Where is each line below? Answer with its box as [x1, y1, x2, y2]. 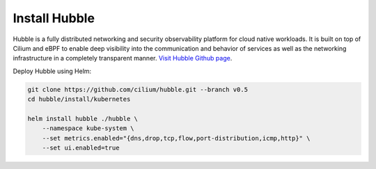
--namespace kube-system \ [42, 124, 135, 132]
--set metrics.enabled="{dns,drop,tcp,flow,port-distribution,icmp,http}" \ [42, 134, 311, 142]
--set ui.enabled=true [42, 144, 120, 152]
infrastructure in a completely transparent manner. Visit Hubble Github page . [13, 54, 233, 63]
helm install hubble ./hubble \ [27, 115, 139, 122]
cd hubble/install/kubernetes [27, 95, 131, 104]
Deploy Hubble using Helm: [13, 67, 92, 75]
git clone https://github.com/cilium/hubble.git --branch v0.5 [27, 86, 249, 93]
